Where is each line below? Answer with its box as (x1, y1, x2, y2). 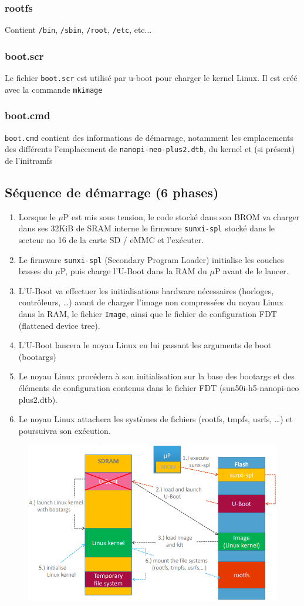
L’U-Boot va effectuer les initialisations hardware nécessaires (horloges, (18, 284, 274, 297)
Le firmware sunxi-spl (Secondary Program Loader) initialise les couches (18, 253, 284, 265)
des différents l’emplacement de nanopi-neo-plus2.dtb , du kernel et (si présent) (5, 143, 295, 155)
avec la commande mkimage (5, 83, 103, 95)
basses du (18, 265, 53, 277)
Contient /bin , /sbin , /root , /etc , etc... (5, 23, 152, 36)
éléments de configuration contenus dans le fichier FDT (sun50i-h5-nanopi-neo (18, 382, 299, 394)
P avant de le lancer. (214, 265, 289, 277)
